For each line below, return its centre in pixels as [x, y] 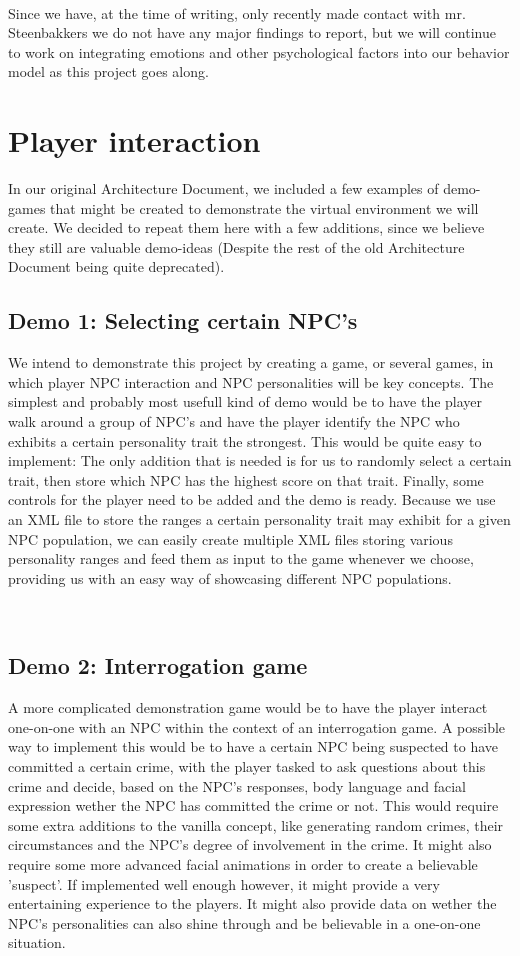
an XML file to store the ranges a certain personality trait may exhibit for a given [259, 519]
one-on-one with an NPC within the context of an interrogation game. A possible [257, 726]
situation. [37, 942]
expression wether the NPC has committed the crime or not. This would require [253, 805]
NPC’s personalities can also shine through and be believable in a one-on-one [244, 922]
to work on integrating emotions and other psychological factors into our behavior [259, 51]
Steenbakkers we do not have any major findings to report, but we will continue [252, 32]
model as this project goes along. [108, 71]
